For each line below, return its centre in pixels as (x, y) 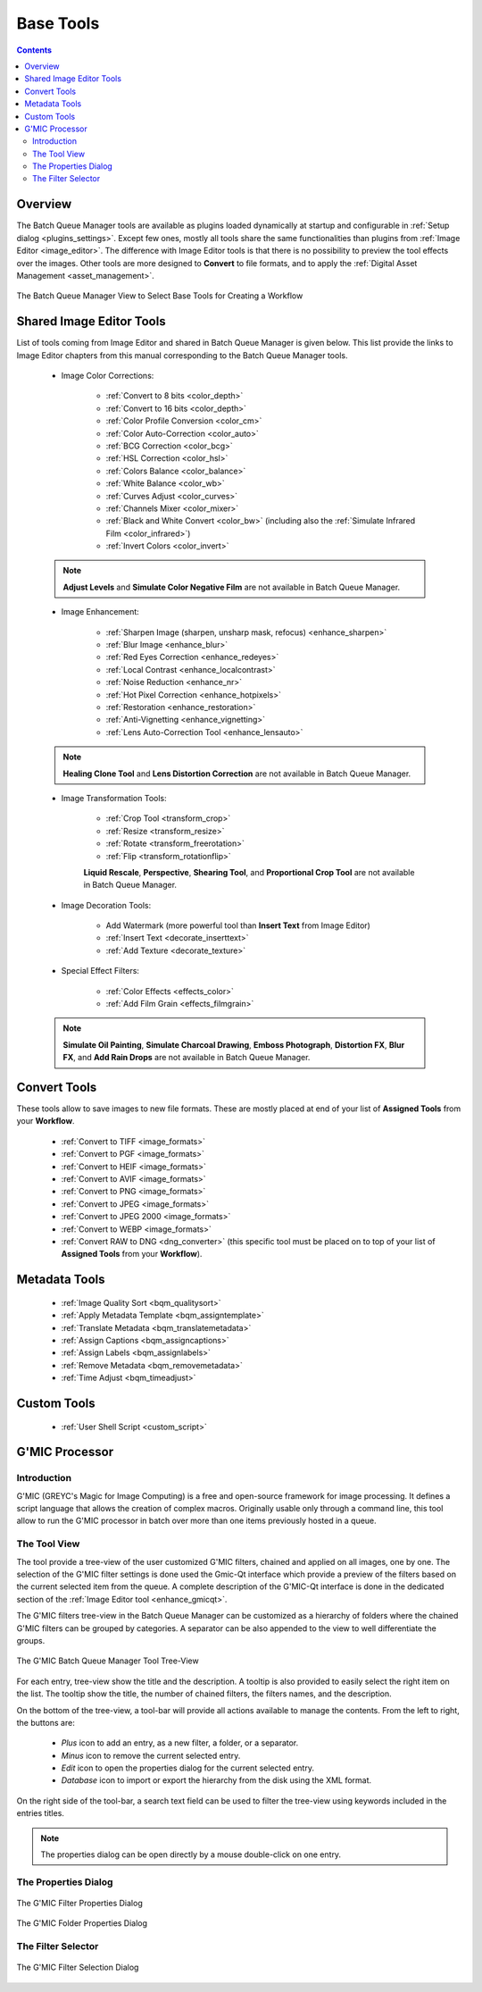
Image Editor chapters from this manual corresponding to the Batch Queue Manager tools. (182, 355)
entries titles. (40, 1813)
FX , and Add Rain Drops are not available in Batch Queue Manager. (187, 1058)
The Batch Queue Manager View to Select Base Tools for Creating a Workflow (160, 296)
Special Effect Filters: (100, 971)
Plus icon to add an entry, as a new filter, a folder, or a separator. (180, 1743)
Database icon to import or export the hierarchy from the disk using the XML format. (216, 1780)
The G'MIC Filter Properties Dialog (79, 1903)
